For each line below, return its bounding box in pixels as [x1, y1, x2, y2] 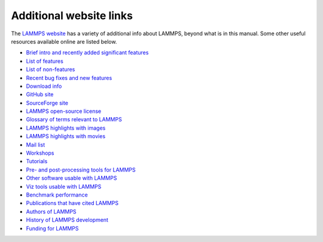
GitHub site [26, 91, 54, 98]
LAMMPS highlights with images [26, 124, 106, 131]
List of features [26, 57, 64, 65]
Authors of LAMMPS [26, 208, 77, 215]
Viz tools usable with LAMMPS [26, 183, 102, 190]
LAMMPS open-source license [26, 108, 102, 115]
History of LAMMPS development [26, 216, 109, 223]
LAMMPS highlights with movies [26, 133, 106, 140]
